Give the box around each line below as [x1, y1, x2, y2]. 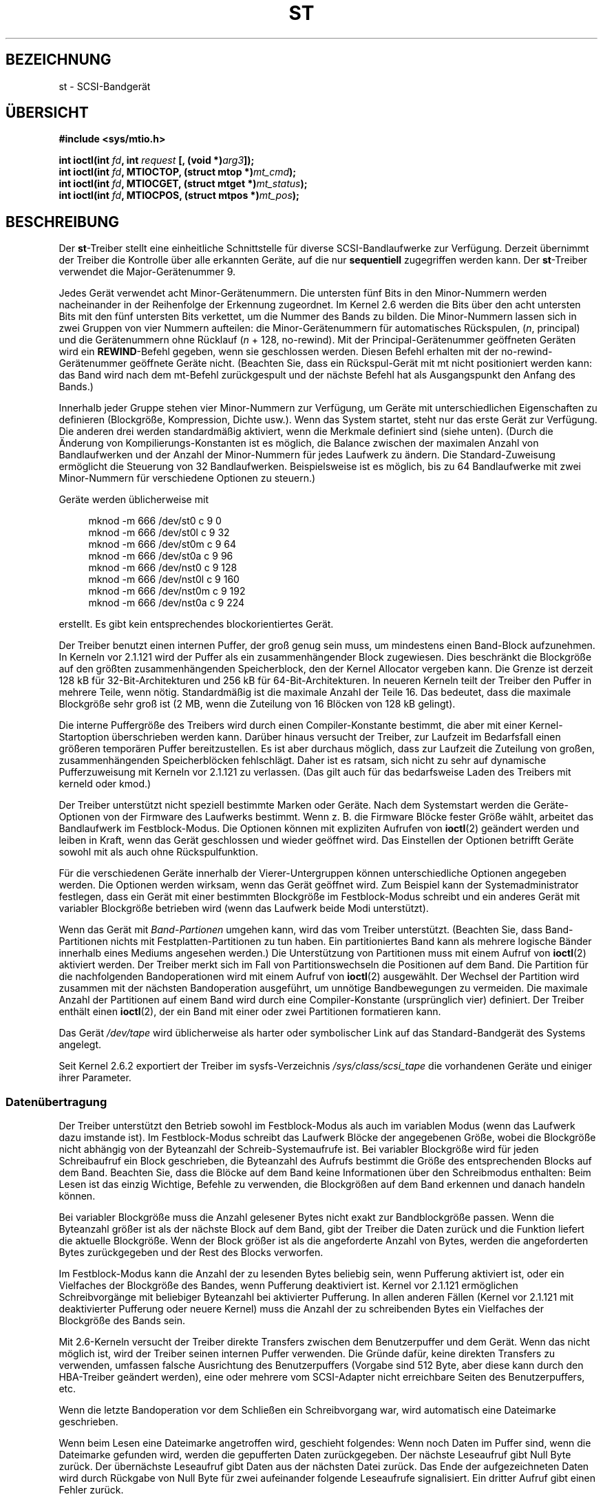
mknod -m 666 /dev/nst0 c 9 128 [88, 562, 237, 574]
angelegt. [59, 1039, 102, 1051]
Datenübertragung [6, 1094, 107, 1109]
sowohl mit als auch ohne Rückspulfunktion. [59, 846, 258, 858]
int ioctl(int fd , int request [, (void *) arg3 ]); [59, 154, 255, 167]
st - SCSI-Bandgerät [59, 80, 151, 92]
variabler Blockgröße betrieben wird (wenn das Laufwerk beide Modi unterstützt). [59, 902, 429, 915]
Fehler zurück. [59, 1484, 124, 1496]
